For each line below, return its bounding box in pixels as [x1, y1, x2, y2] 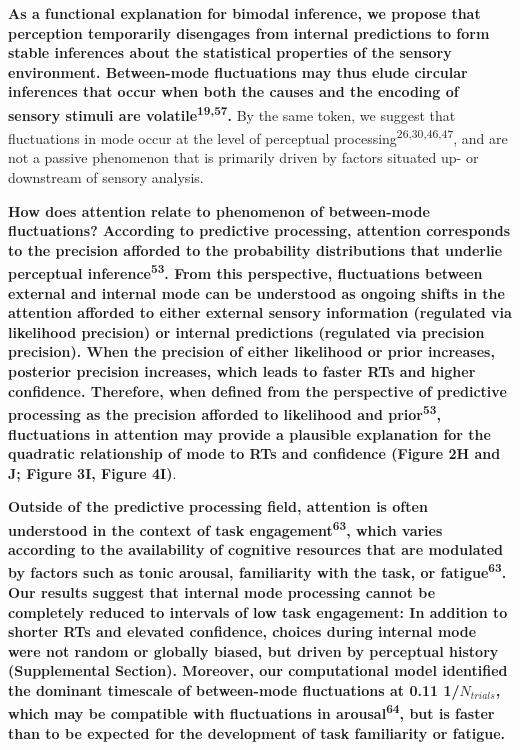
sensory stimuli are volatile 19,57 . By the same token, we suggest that [8, 101, 456, 125]
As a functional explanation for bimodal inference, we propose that [8, 3, 481, 23]
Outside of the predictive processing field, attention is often [8, 496, 428, 517]
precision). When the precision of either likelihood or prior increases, [8, 341, 495, 362]
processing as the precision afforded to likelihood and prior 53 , [8, 401, 441, 424]
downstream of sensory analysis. [8, 167, 204, 188]
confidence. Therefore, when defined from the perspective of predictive [8, 380, 507, 401]
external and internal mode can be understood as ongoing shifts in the [8, 282, 505, 303]
